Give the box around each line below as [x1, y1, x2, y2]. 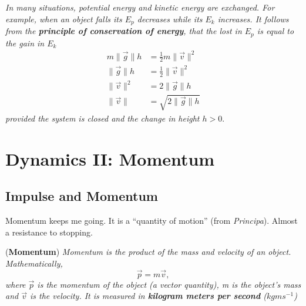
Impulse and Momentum [5, 187, 158, 205]
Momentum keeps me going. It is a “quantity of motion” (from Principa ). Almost [5, 214, 298, 227]
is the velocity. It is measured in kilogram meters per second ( [29, 290, 267, 302]
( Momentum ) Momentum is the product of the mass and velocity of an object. [5, 246, 291, 258]
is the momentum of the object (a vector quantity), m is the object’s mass [37, 278, 301, 290]
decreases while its [137, 12, 203, 25]
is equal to [257, 25, 294, 37]
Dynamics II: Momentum [5, 146, 215, 170]
